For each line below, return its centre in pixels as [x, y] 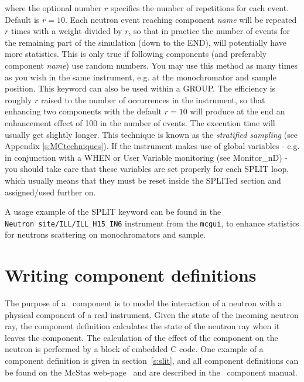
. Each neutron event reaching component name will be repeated [181, 19]
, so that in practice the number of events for [209, 31]
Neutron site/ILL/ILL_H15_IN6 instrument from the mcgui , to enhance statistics [152, 223]
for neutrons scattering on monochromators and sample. [105, 234]
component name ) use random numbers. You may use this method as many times [151, 65]
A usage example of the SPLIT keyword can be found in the [113, 212]
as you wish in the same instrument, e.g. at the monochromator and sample [141, 77]
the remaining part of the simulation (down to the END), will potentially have [146, 42]
